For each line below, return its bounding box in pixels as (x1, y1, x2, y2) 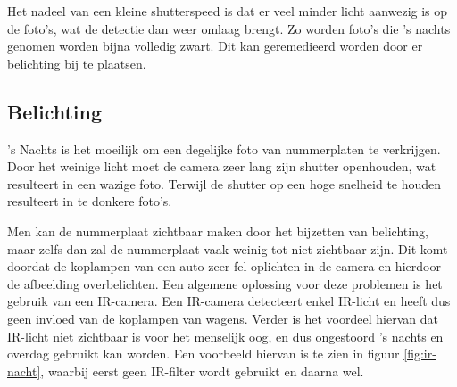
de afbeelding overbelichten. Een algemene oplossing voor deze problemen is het (7, 274, 443, 292)
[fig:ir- (403, 344, 436, 363)
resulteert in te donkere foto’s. (7, 192, 172, 210)
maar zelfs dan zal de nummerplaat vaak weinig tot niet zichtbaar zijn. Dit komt (7, 239, 448, 258)
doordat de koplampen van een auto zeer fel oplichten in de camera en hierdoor (7, 257, 441, 276)
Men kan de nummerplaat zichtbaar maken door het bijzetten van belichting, (7, 221, 428, 240)
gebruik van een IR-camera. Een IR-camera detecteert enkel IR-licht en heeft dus (7, 292, 451, 310)
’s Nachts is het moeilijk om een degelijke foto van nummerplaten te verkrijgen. (7, 139, 441, 158)
